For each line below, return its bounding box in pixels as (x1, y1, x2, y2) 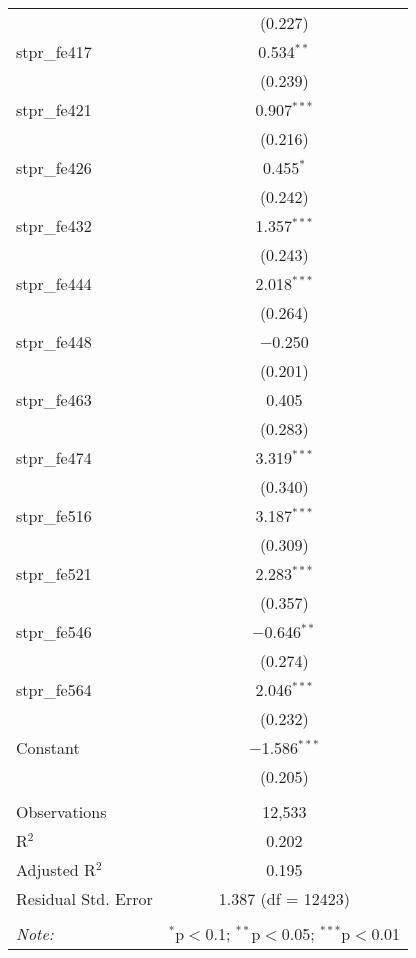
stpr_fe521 (16, 562, 92, 585)
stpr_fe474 (16, 446, 92, 469)
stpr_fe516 (16, 504, 92, 527)
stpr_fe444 (16, 272, 92, 295)
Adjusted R (16, 858, 96, 881)
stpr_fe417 (16, 40, 92, 63)
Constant (16, 736, 80, 759)
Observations (16, 800, 107, 823)
